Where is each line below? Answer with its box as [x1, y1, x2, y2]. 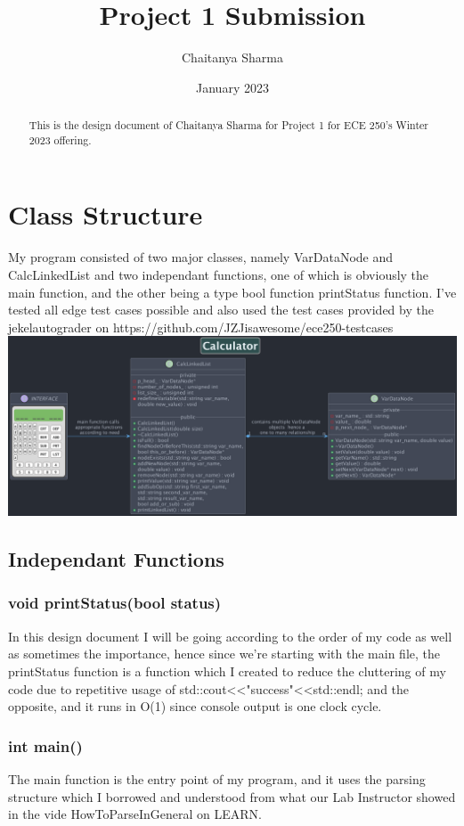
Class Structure [8, 196, 203, 233]
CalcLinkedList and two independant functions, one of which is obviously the [8, 265, 429, 283]
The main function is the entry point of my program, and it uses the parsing [8, 769, 426, 788]
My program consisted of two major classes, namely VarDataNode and [8, 248, 394, 266]
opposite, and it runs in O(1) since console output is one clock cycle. [8, 697, 382, 716]
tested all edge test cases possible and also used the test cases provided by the [8, 300, 434, 319]
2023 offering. [28, 132, 92, 147]
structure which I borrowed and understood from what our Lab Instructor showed [8, 787, 456, 806]
